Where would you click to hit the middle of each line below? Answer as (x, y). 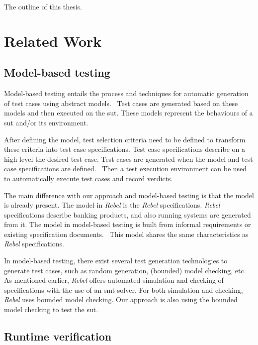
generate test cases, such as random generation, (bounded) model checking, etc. (125, 270)
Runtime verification (58, 336)
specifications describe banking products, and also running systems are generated (128, 214)
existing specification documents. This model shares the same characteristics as (126, 234)
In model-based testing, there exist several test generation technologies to (116, 261)
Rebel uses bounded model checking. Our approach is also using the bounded (121, 299)
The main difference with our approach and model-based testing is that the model (129, 195)
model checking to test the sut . (51, 309)
